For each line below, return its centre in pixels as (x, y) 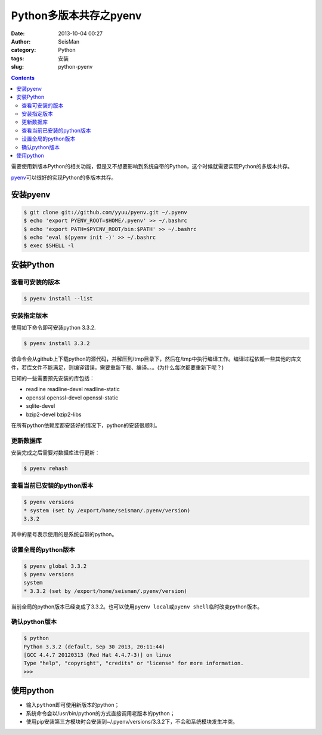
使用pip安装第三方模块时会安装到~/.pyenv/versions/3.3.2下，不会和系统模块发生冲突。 (132, 722)
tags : (18, 58)
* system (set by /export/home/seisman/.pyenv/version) (107, 510)
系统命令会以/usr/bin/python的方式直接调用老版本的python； (100, 713)
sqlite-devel (41, 406)
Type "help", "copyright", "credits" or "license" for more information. (134, 663)
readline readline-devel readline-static (73, 389)
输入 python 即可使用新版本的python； (73, 705)
